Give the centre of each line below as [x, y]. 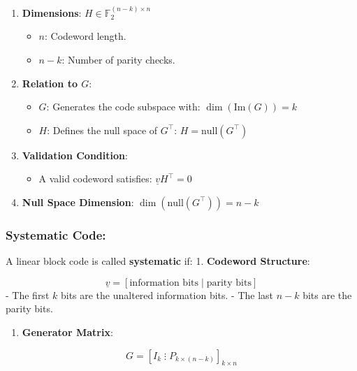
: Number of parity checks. [118, 59]
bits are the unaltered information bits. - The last [167, 294]
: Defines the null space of [102, 130]
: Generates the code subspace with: [123, 107]
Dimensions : [52, 12]
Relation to [50, 83]
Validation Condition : [75, 155]
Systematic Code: [56, 234]
